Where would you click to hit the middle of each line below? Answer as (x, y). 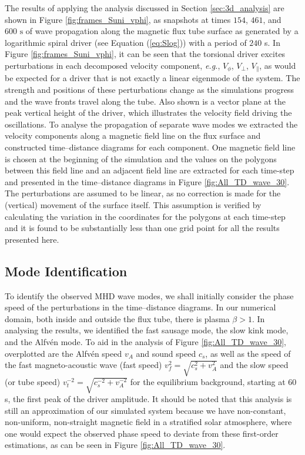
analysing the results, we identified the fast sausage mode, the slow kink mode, (147, 330)
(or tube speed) (33, 382)
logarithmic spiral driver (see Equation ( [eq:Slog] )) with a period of (126, 42)
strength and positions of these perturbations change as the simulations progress (150, 90)
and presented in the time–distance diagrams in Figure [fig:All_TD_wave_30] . (147, 181)
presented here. (32, 239)
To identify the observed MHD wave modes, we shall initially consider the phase (149, 295)
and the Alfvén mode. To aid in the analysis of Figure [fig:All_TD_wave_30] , (145, 341)
